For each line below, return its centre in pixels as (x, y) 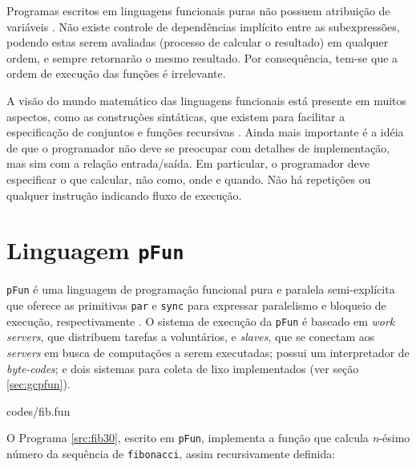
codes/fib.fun (38, 410)
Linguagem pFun (95, 250)
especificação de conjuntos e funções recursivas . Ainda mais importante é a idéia (205, 132)
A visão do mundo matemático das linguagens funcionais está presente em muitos (207, 100)
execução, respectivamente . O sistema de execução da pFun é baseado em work (201, 321)
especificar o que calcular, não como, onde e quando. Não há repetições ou (189, 179)
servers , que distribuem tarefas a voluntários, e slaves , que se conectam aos (191, 337)
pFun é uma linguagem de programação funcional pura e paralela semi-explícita (201, 289)
